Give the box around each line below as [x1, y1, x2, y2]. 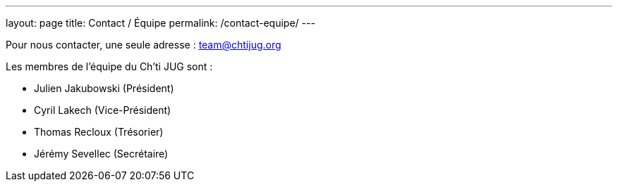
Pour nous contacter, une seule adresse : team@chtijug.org [6, 39, 281, 51]
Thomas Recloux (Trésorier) [34, 126, 164, 138]
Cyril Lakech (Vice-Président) [34, 104, 171, 116]
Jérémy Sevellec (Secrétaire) [34, 148, 169, 160]
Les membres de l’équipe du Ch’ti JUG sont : [6, 60, 213, 72]
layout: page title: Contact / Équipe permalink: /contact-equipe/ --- [6, 17, 315, 29]
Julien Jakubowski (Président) [34, 82, 174, 94]
